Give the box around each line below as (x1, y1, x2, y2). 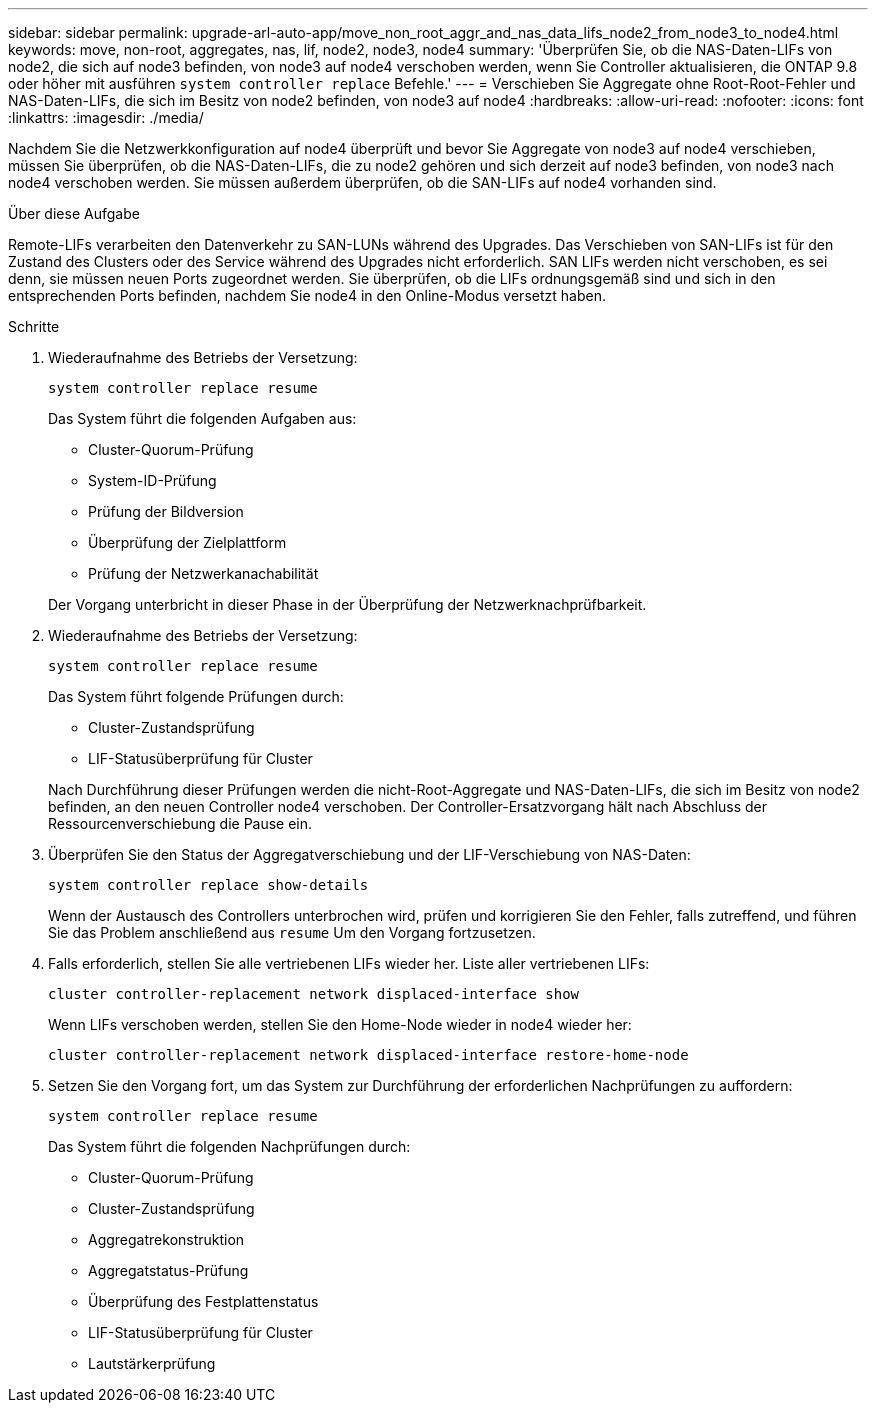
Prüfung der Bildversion (88, 503, 244, 520)
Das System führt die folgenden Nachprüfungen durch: (48, 1138, 411, 1155)
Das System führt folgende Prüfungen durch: (48, 688, 344, 705)
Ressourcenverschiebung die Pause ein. (48, 815, 313, 832)
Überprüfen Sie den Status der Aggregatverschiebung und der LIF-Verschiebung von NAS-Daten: (48, 846, 691, 863)
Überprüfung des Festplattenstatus (88, 1293, 319, 1310)
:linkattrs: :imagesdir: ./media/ (8, 109, 204, 126)
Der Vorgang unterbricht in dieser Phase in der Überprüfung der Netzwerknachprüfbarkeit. (48, 596, 647, 613)
